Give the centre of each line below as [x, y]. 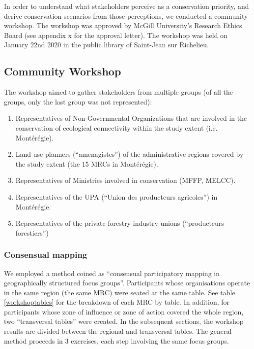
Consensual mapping [46, 255]
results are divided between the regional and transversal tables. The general [118, 331]
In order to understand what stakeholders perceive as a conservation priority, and [127, 6]
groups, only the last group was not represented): [78, 101]
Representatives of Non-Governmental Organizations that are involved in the [131, 118]
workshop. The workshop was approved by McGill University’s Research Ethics [123, 25]
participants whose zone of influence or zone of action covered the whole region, [124, 311]
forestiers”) [32, 232]
